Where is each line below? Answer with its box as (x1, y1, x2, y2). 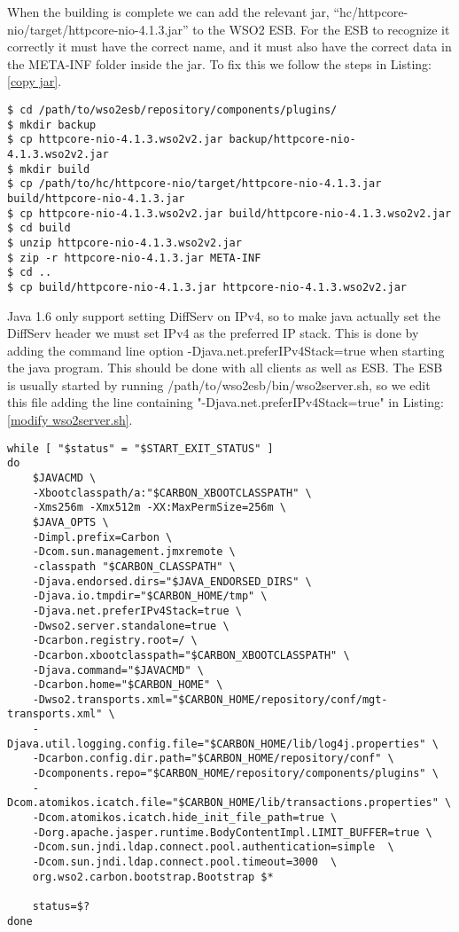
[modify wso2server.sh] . (7, 411, 133, 429)
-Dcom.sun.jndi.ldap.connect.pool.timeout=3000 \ (32, 856, 338, 869)
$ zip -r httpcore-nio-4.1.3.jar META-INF (7, 251, 261, 264)
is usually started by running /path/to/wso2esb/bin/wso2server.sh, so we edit (7, 375, 431, 394)
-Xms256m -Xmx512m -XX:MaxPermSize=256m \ (32, 501, 286, 514)
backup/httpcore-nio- (229, 133, 356, 146)
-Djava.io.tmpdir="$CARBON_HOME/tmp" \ (32, 590, 268, 603)
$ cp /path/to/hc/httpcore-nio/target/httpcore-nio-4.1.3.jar (7, 177, 382, 191)
